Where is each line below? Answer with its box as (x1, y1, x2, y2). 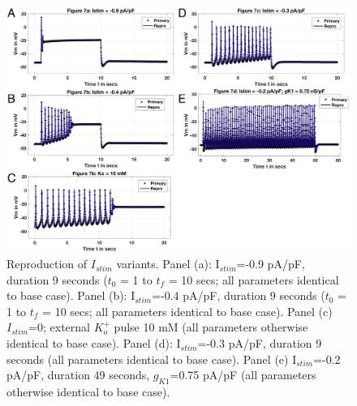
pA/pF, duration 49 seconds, (6, 366, 150, 383)
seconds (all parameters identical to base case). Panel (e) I (6, 350, 297, 367)
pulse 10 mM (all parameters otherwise (114, 318, 308, 335)
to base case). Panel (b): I (6, 287, 135, 304)
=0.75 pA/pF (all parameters (170, 366, 316, 383)
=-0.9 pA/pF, (236, 255, 305, 272)
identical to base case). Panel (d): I (6, 335, 181, 352)
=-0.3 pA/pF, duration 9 (197, 335, 322, 352)
